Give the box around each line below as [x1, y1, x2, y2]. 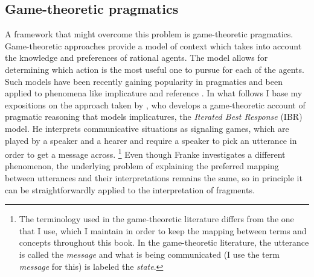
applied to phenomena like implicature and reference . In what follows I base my [5, 87, 303, 99]
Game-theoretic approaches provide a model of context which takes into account [5, 39, 302, 52]
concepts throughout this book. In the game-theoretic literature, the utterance [19, 236, 309, 249]
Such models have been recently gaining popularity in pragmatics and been [5, 75, 283, 87]
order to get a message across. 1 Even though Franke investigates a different [5, 146, 286, 160]
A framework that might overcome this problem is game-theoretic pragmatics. [5, 28, 293, 40]
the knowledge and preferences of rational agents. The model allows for [5, 51, 268, 64]
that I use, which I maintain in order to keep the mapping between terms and [19, 224, 307, 237]
